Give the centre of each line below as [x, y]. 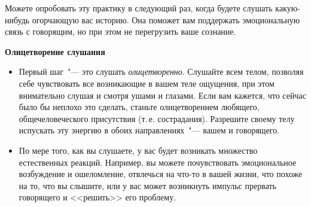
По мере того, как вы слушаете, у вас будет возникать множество [138, 150]
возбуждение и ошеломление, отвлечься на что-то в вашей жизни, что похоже [161, 174]
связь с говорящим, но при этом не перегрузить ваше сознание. [121, 31]
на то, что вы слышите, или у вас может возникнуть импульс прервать [147, 185]
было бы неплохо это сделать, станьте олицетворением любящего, [139, 107]
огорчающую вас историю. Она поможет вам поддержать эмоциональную [166, 19]
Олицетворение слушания [55, 51]
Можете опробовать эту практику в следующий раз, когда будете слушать [139, 8]
